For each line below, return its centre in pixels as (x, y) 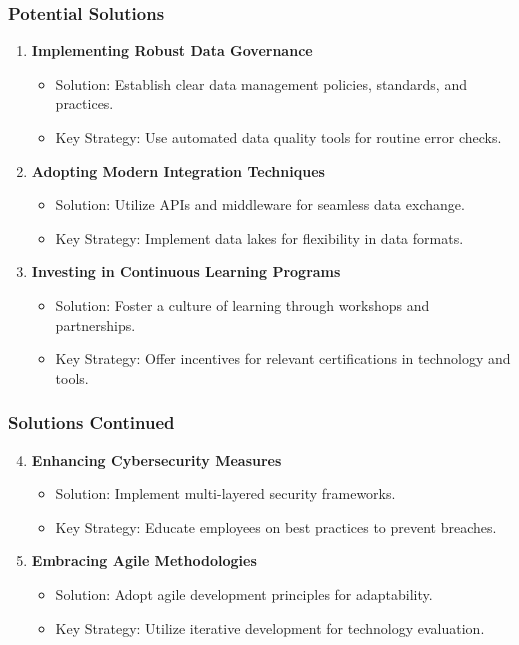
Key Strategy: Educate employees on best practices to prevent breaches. (276, 526)
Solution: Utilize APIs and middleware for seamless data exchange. (260, 204)
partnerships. (95, 324)
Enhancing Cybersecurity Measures (156, 459)
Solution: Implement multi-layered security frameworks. (225, 493)
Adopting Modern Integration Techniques (178, 170)
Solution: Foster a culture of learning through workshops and (242, 304)
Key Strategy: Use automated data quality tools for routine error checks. (278, 137)
